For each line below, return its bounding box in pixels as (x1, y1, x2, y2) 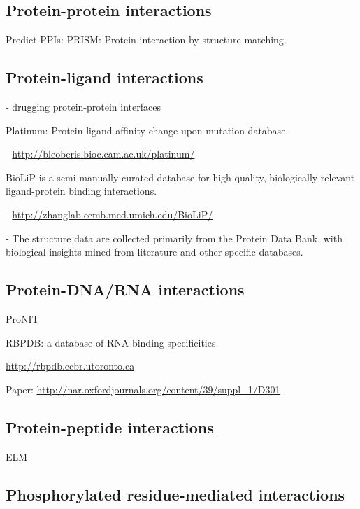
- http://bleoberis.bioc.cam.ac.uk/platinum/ (6, 146, 195, 161)
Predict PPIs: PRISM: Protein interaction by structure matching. (6, 32, 287, 47)
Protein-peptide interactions (6, 416, 214, 438)
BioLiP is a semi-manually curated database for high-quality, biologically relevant (6, 169, 355, 184)
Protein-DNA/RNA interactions (6, 279, 245, 300)
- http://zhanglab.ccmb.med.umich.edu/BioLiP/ (6, 207, 213, 221)
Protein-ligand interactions (6, 67, 203, 88)
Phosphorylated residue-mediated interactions (6, 483, 345, 505)
